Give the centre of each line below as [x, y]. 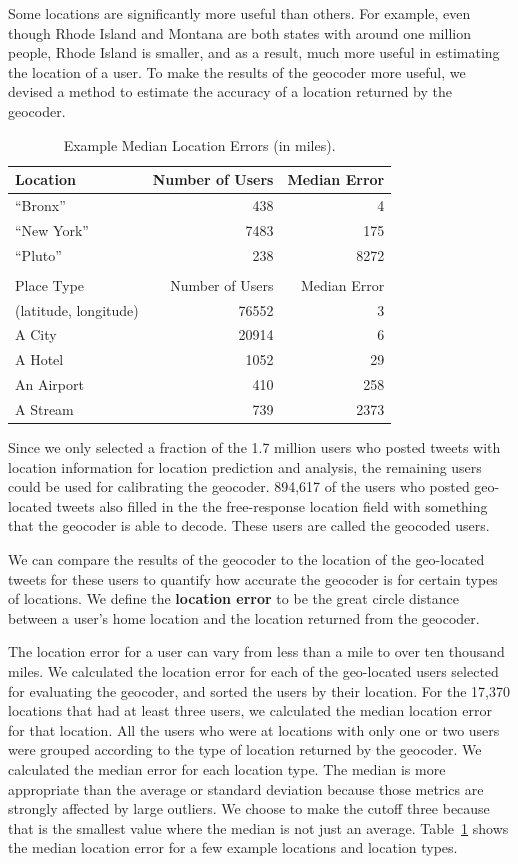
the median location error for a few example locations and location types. [233, 847]
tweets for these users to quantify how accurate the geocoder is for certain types [253, 578]
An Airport [49, 384]
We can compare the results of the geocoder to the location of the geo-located [246, 559]
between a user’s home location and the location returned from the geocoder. [244, 617]
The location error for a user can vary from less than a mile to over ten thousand [256, 651]
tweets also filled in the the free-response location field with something [272, 505]
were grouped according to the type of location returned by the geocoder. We [245, 749]
